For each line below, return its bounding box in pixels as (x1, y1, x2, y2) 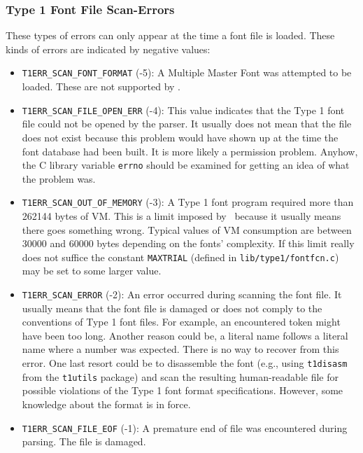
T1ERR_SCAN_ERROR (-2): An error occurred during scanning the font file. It (22, 287, 342, 302)
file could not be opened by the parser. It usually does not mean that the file (22, 116, 352, 131)
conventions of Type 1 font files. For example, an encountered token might (22, 314, 341, 329)
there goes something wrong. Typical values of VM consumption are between (22, 222, 352, 237)
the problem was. (22, 171, 96, 186)
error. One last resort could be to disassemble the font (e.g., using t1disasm (22, 356, 348, 370)
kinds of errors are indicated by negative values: (6, 41, 211, 56)
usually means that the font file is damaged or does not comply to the (22, 300, 322, 315)
